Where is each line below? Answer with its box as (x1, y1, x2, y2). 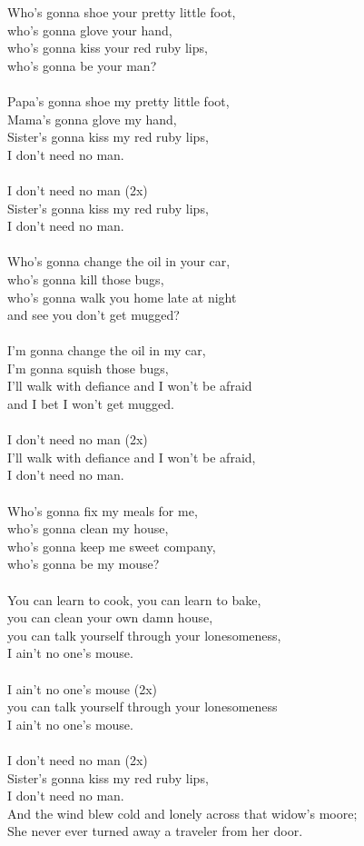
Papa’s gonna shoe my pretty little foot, (7, 91, 230, 110)
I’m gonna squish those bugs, (7, 358, 169, 377)
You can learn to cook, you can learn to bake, (7, 590, 261, 609)
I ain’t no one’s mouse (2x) (7, 679, 158, 698)
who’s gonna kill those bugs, (7, 269, 164, 288)
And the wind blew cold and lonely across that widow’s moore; (7, 803, 358, 822)
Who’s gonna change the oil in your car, (7, 252, 231, 271)
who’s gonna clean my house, (7, 519, 169, 538)
